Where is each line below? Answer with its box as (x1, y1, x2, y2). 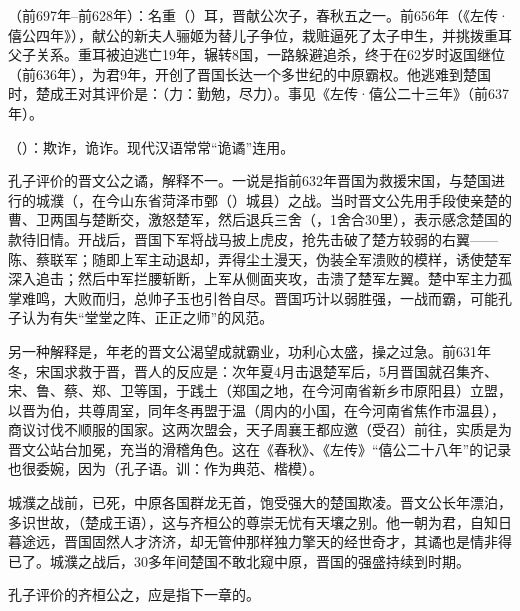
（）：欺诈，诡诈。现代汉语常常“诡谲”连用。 (8, 136, 295, 157)
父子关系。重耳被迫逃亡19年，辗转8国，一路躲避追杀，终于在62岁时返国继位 (8, 44, 505, 65)
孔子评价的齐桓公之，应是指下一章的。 (8, 584, 260, 605)
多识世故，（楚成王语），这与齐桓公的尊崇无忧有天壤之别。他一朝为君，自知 (8, 511, 498, 532)
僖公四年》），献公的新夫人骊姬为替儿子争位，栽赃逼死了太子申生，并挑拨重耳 (8, 24, 512, 45)
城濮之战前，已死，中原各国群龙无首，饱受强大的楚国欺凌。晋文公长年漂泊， (8, 492, 512, 513)
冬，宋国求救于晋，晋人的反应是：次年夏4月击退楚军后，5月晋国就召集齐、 (8, 360, 498, 381)
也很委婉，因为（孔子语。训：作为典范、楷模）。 (8, 458, 323, 479)
